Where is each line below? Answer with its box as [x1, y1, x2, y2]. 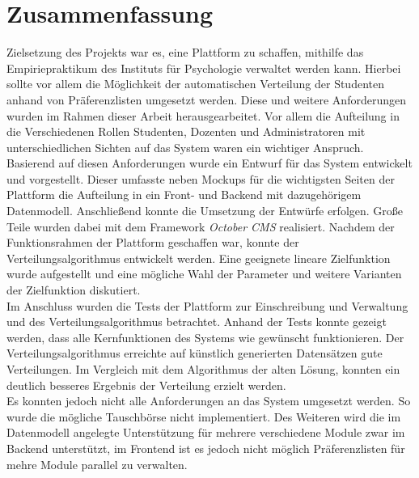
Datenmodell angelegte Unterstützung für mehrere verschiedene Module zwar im [6, 424, 405, 441]
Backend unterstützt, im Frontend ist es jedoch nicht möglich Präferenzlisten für [6, 439, 405, 456]
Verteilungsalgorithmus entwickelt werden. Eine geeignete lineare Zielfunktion [6, 249, 391, 266]
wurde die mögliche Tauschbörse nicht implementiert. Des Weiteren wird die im [6, 408, 401, 425]
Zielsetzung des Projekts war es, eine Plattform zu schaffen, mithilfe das [6, 44, 364, 61]
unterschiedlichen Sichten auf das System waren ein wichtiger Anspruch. [6, 138, 364, 155]
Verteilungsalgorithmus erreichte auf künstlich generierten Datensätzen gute [6, 345, 383, 362]
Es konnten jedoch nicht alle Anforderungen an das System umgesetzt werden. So [6, 392, 411, 409]
